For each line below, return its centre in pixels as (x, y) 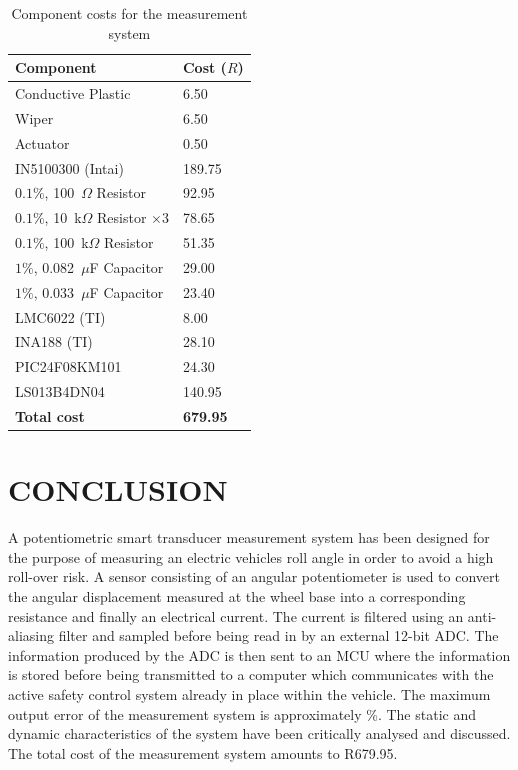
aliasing (31, 635)
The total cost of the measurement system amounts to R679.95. (203, 752)
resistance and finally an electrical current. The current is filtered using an (236, 615)
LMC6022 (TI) (60, 316)
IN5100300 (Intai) (69, 167)
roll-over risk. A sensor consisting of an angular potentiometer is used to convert (254, 576)
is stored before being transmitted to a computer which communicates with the (251, 674)
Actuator (42, 142)
